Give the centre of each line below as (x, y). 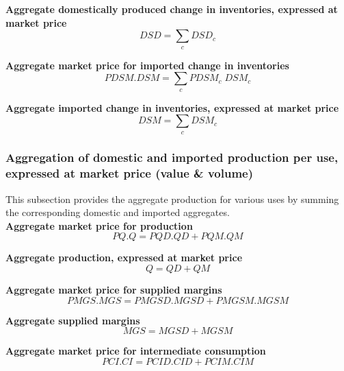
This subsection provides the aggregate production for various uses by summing (172, 199)
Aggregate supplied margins (73, 320)
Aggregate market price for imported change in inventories (147, 65)
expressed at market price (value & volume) (130, 173)
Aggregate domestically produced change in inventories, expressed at (172, 9)
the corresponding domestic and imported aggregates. (118, 212)
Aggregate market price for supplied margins (114, 290)
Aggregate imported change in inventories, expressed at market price (172, 107)
